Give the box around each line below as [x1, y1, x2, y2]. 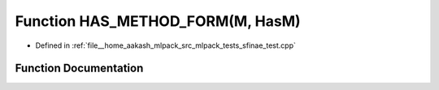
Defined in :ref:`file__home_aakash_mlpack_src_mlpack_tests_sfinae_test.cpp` [35, 41, 296, 50]
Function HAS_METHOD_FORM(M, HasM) [15, 12, 301, 30]
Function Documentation [15, 62, 144, 75]
